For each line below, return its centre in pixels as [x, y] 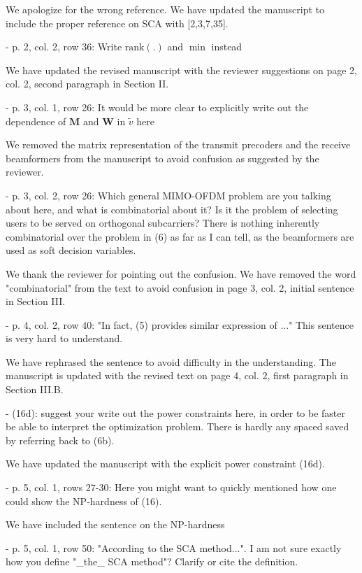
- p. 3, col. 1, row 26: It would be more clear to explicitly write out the [157, 107]
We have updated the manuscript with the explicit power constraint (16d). [165, 464]
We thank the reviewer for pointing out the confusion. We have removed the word [181, 273]
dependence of [36, 121]
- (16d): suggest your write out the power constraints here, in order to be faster [176, 412]
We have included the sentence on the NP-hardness [115, 524]
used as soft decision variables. [71, 250]
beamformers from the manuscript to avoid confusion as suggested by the [162, 158]
